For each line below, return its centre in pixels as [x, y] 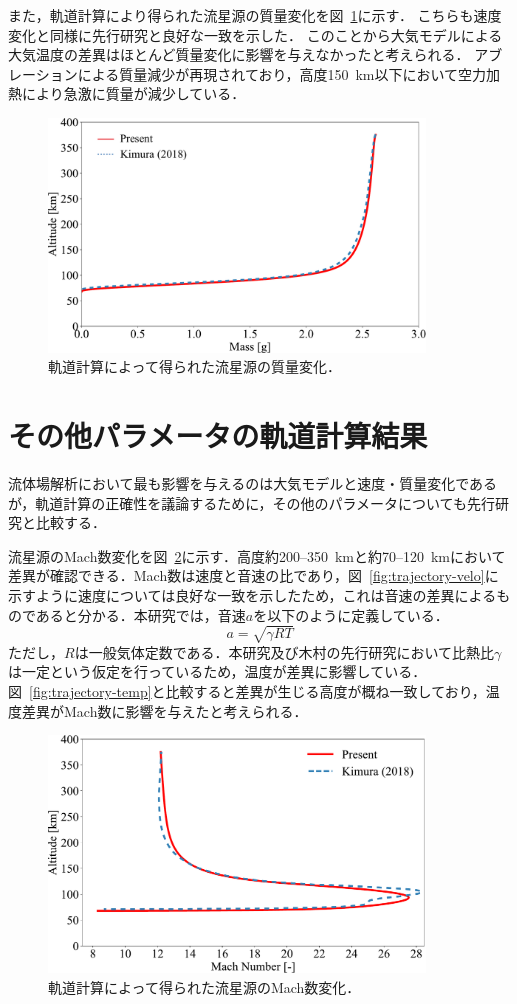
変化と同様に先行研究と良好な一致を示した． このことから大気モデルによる [255, 34]
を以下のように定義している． [351, 614]
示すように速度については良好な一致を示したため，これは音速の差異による [252, 594]
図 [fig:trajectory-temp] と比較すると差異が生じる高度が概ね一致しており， [247, 690]
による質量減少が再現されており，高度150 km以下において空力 [282, 73]
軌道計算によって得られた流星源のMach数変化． [204, 986]
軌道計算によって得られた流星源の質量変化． [194, 366]
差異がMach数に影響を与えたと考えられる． [164, 710]
